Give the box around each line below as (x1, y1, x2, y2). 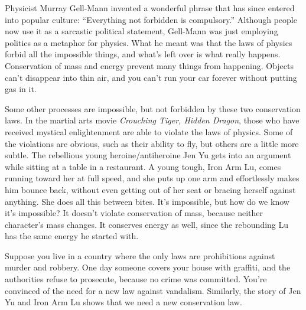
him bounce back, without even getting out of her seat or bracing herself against (5, 183, 296, 195)
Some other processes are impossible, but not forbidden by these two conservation (5, 102, 301, 115)
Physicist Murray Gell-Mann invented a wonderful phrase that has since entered (5, 2, 295, 14)
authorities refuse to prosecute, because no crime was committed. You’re (5, 273, 267, 285)
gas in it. (5, 83, 37, 95)
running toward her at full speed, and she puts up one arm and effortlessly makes (5, 172, 300, 184)
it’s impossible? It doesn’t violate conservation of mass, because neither (5, 207, 263, 219)
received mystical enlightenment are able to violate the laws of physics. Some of (5, 125, 293, 138)
